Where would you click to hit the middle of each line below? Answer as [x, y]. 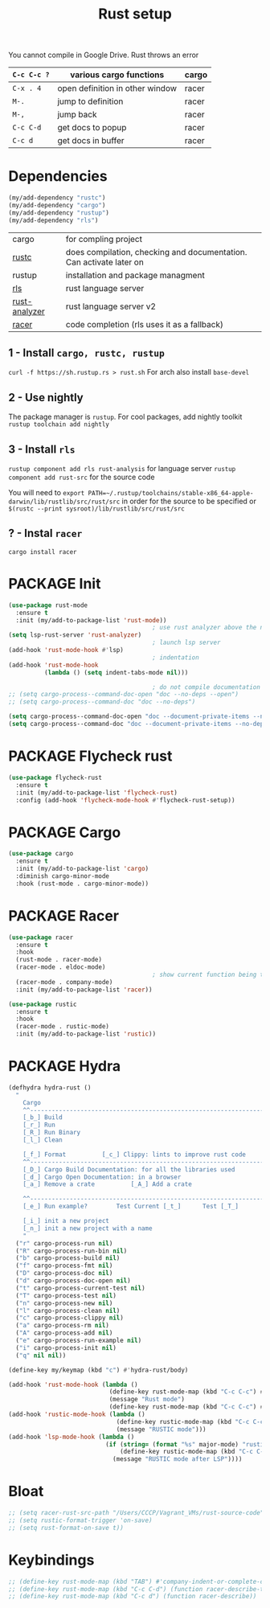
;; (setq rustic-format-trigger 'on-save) [80, 1520]
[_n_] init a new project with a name [88, 1228]
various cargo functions [117, 75]
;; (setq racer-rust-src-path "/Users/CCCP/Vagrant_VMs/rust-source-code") [138, 1513]
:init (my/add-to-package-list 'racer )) [84, 990]
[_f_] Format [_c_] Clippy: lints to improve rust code [135, 1155]
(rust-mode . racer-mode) [59, 960]
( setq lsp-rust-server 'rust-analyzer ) [75, 635]
